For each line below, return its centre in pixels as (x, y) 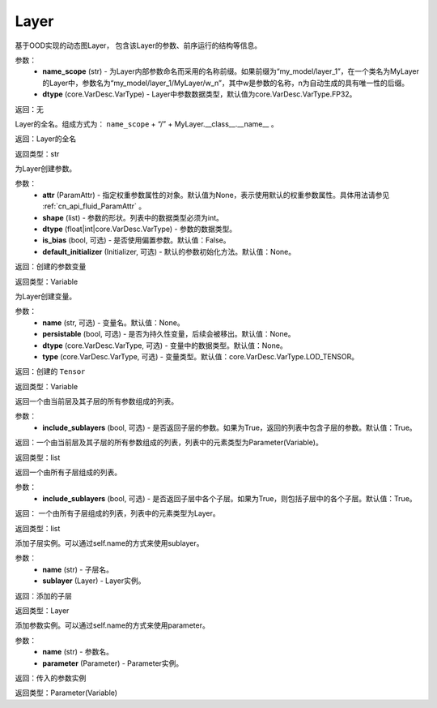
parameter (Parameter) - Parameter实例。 (113, 663)
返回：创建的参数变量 (51, 267)
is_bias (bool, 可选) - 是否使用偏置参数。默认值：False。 (136, 240)
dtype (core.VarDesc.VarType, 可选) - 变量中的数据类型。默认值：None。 (165, 345)
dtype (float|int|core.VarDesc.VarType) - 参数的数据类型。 (140, 229)
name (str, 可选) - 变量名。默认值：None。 (114, 322)
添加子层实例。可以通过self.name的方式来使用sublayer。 (109, 543)
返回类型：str (37, 153)
